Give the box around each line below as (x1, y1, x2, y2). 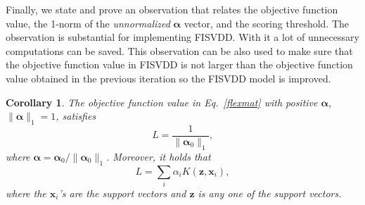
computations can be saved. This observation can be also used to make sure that (6, 43, 353, 58)
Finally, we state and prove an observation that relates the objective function (6, 2, 338, 16)
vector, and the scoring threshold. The (184, 15, 350, 30)
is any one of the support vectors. (198, 185, 342, 200)
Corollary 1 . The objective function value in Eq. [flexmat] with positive (6, 94, 318, 109)
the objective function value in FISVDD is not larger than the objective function (6, 57, 353, 72)
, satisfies (56, 108, 96, 123)
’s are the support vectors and (58, 185, 186, 200)
